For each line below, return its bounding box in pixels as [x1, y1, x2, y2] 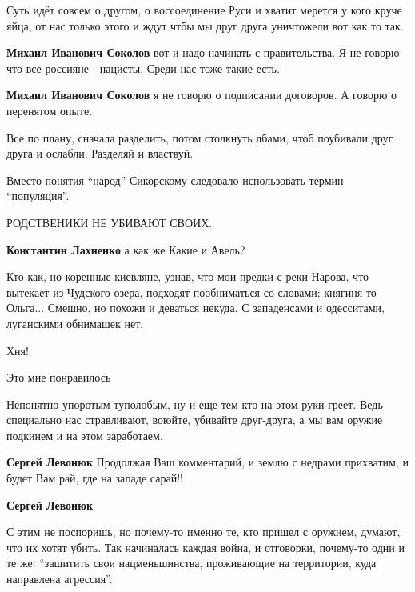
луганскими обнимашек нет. [6, 314, 144, 331]
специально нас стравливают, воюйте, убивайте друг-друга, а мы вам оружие [6, 411, 383, 428]
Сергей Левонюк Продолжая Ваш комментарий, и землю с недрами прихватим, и [6, 454, 409, 470]
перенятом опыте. [6, 102, 93, 118]
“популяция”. [6, 187, 70, 204]
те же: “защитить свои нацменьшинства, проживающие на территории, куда [6, 554, 377, 571]
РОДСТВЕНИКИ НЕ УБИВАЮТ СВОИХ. [6, 214, 213, 230]
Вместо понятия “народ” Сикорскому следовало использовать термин [6, 171, 344, 188]
